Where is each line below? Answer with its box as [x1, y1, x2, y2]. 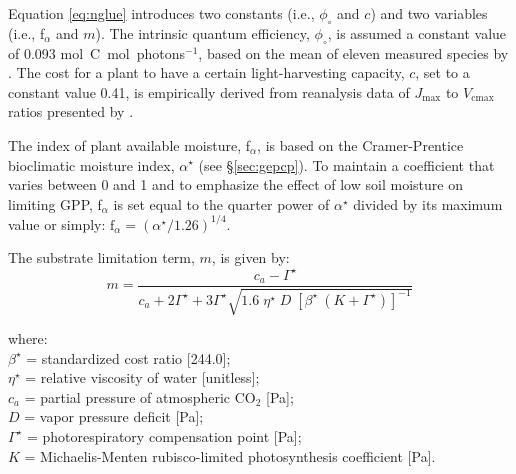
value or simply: [8, 213, 106, 234]
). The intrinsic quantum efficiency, [95, 22, 310, 43]
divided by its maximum [353, 193, 503, 214]
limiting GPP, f [8, 193, 102, 214]
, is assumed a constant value [327, 22, 507, 43]
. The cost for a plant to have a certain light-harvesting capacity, [8, 62, 405, 83]
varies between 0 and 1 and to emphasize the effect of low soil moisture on [8, 174, 463, 195]
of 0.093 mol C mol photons [8, 42, 186, 63]
